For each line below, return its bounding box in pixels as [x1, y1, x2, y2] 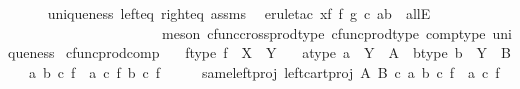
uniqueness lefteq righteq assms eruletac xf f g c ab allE [47, 3, 431, 23]
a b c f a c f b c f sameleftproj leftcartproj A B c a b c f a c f [28, 61, 500, 82]
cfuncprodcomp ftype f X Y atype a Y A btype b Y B [66, 42, 511, 63]
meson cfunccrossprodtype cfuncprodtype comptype [161, 22, 486, 43]
